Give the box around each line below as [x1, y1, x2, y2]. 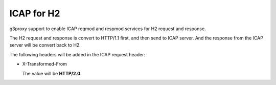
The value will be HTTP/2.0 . [22, 70, 82, 76]
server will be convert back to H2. [9, 42, 81, 48]
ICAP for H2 [9, 8, 60, 19]
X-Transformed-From [22, 61, 67, 67]
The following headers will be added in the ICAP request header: [9, 51, 146, 57]
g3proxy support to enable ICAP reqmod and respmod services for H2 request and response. [9, 26, 206, 32]
